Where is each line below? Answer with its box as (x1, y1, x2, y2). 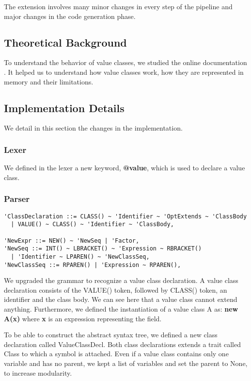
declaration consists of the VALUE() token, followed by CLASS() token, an (4, 284, 227, 295)
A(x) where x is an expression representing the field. (4, 313, 162, 323)
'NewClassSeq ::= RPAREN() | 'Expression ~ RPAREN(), (4, 261, 181, 268)
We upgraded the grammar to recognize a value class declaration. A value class (4, 275, 238, 285)
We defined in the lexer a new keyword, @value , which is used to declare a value (4, 163, 245, 173)
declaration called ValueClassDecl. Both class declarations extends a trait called (4, 339, 241, 349)
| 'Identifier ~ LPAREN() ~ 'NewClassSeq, (11, 253, 150, 260)
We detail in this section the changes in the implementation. (4, 123, 183, 133)
